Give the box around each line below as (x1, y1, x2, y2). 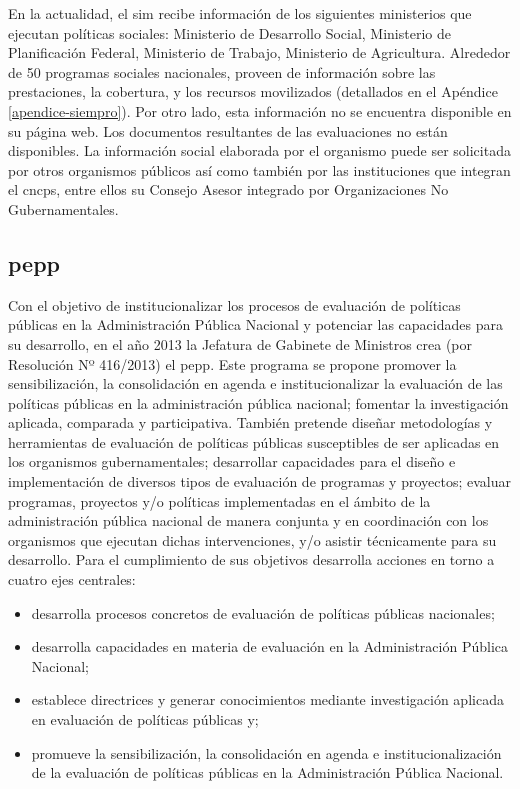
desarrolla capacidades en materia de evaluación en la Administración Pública (31, 636, 508, 657)
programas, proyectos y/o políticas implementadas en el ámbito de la (8, 490, 431, 511)
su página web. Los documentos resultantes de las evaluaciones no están (8, 120, 448, 141)
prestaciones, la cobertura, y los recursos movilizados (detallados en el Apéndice (8, 81, 498, 102)
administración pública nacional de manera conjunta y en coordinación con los (8, 510, 489, 531)
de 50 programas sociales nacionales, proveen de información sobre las (8, 61, 436, 82)
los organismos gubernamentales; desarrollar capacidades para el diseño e (8, 451, 456, 472)
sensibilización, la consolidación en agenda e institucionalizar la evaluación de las (8, 373, 503, 394)
